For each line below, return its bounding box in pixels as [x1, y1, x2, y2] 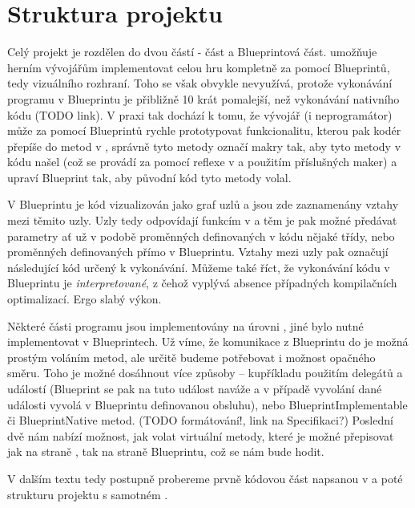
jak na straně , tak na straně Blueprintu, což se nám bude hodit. [7, 443, 324, 460]
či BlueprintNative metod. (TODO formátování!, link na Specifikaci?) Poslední [7, 412, 393, 429]
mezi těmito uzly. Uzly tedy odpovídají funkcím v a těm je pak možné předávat [7, 212, 397, 229]
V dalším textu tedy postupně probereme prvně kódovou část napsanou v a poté [7, 469, 403, 486]
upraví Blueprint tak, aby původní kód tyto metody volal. [7, 169, 292, 185]
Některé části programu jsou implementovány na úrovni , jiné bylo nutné [7, 317, 364, 334]
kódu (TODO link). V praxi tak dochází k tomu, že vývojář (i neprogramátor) [7, 106, 393, 123]
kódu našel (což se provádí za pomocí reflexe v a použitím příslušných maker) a [7, 153, 397, 170]
